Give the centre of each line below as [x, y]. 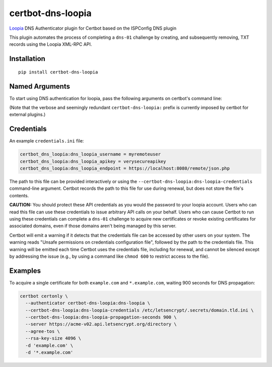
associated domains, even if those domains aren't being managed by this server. [93, 226]
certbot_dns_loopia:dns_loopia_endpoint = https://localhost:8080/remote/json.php [125, 168]
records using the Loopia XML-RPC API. [51, 44]
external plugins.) [27, 115]
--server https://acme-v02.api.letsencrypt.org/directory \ [101, 324]
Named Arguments [40, 86]
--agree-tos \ [43, 331]
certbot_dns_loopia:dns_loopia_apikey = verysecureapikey [93, 161]
